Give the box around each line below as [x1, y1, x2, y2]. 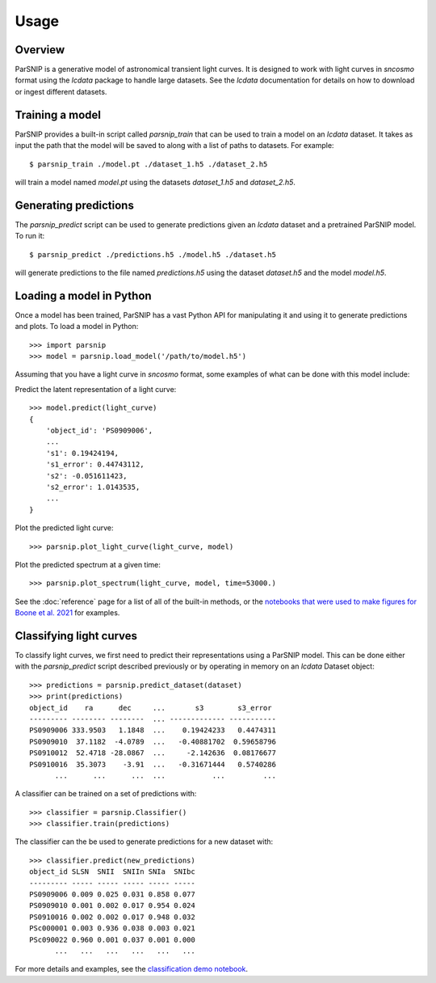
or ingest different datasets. [15, 86, 107, 96]
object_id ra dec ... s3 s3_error [29, 703, 272, 712]
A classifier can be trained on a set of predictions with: [15, 789, 197, 799]
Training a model [15, 108, 101, 121]
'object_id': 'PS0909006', [45, 426, 153, 436]
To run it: [15, 231, 45, 241]
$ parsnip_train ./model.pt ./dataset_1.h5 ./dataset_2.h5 [29, 159, 268, 169]
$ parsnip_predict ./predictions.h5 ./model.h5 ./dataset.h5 [29, 250, 276, 259]
